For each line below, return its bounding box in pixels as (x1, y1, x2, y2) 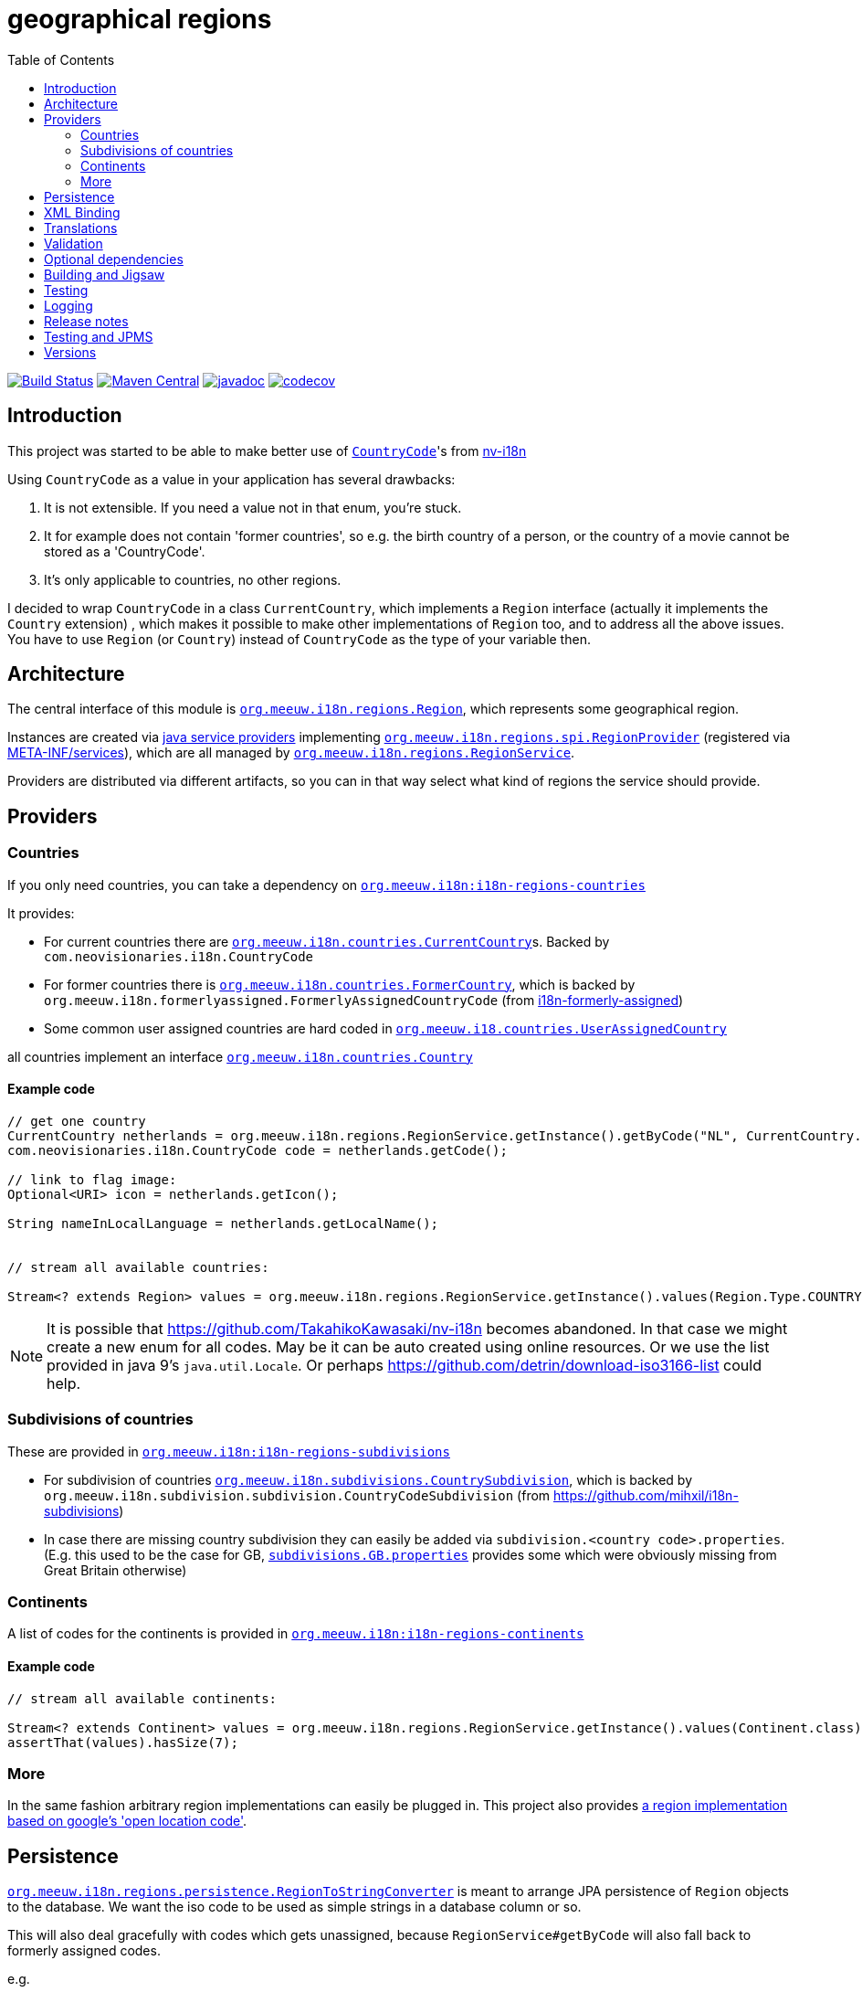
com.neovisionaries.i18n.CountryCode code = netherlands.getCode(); (7, 1142, 508, 1158)
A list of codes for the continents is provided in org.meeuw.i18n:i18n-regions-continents (7, 1626, 584, 1642)
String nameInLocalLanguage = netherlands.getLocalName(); (7, 1215, 439, 1231)
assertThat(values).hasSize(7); (7, 1734, 238, 1750)
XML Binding (44, 204, 121, 220)
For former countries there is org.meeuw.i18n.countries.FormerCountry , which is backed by (44, 976, 636, 992)
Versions (44, 344, 97, 360)
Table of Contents (7, 51, 115, 68)
